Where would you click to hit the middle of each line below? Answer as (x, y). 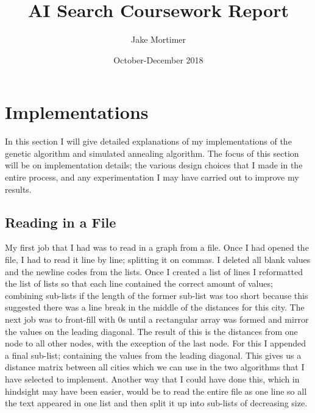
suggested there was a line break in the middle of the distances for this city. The (155, 307)
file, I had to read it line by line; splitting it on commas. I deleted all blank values (158, 260)
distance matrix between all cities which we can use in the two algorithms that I (155, 367)
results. (18, 189)
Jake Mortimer (158, 39)
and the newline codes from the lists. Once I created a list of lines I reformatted (154, 271)
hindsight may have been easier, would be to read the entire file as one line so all (156, 391)
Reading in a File (61, 222)
